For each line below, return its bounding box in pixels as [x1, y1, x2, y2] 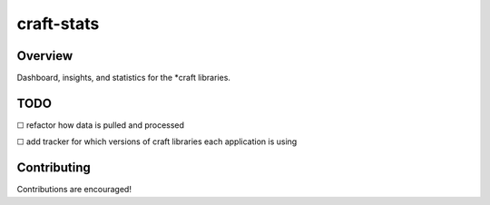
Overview [16, 48, 73, 63]
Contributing [16, 160, 91, 176]
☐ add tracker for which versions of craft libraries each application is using [16, 136, 298, 147]
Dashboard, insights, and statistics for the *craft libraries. [16, 73, 231, 83]
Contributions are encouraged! [16, 184, 132, 195]
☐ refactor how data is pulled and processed [16, 119, 185, 131]
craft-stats [16, 14, 100, 34]
